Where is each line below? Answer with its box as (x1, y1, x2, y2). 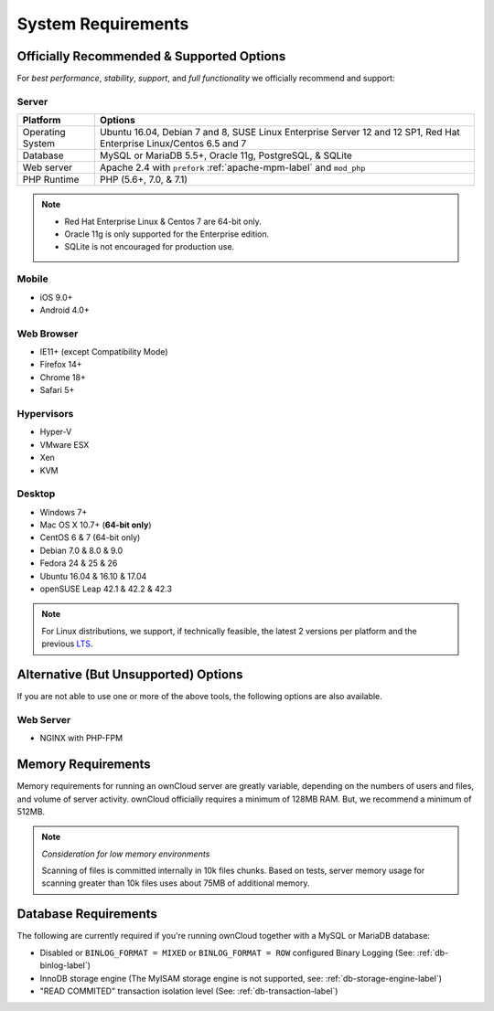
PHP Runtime (22, 174, 80, 186)
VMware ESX (39, 439, 90, 450)
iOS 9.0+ (39, 292, 73, 303)
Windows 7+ (39, 506, 88, 517)
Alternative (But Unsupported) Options (16, 667, 243, 682)
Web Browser (16, 327, 79, 340)
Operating (22, 126, 66, 139)
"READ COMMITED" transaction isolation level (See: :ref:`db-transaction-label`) (39, 985, 338, 996)
